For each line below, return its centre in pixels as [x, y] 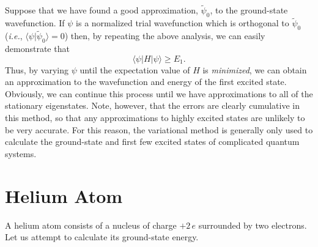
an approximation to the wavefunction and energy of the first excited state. [146, 82]
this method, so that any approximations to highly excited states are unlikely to [155, 118]
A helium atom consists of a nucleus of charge [91, 225]
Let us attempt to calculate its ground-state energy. [102, 237]
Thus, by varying [37, 69]
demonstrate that [37, 49]
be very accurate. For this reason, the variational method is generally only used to [159, 129]
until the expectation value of [135, 69]
